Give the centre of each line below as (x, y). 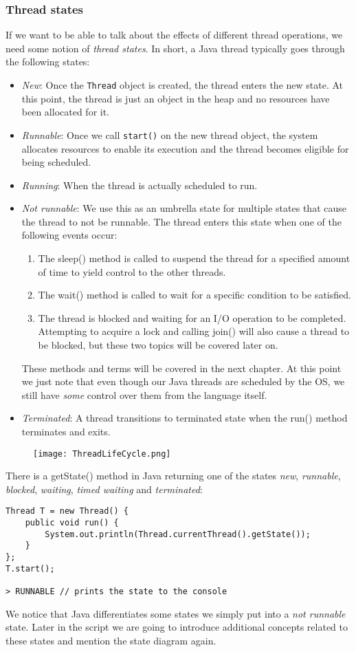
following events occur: (69, 235)
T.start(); (30, 568)
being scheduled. (56, 162)
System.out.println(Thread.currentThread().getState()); (178, 534)
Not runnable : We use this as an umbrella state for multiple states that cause (184, 208)
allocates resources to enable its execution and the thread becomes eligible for (185, 148)
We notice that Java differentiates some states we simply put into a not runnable (176, 613)
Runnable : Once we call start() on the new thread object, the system (170, 134)
